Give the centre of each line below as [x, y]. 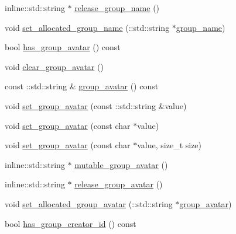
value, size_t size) [170, 145]
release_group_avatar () [119, 184]
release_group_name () [117, 8]
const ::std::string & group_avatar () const [82, 86]
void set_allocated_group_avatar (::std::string [89, 203]
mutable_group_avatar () [121, 164]
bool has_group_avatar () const [63, 47]
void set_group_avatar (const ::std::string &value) [96, 105]
